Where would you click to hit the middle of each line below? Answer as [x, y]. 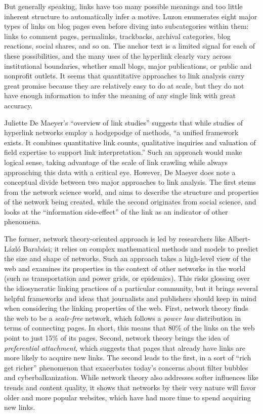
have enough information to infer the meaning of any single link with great [120, 95]
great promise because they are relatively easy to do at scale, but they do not [124, 85]
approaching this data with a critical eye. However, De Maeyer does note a [120, 172]
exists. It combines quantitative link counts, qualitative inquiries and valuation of [130, 142]
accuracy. [18, 105]
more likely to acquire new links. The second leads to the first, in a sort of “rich [128, 358]
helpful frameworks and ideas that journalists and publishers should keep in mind [130, 298]
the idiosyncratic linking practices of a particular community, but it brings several [131, 288]
